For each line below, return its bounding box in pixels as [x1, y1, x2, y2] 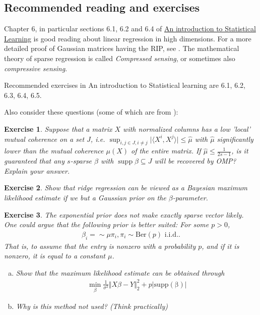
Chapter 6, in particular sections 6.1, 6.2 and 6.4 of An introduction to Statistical [4, 23, 256, 34]
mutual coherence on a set [4, 133, 85, 144]
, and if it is [202, 240, 239, 251]
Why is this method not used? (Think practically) [16, 301, 168, 311]
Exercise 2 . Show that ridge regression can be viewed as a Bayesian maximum [4, 182, 248, 193]
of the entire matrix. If [131, 145, 201, 156]
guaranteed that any [4, 155, 65, 166]
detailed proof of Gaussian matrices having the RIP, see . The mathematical [4, 43, 239, 54]
